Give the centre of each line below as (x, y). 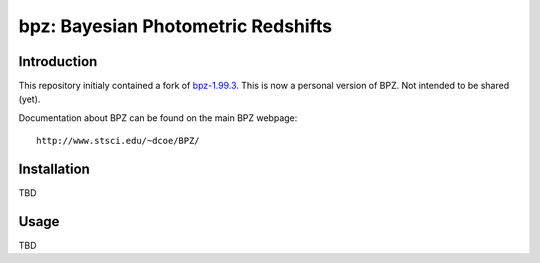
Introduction (58, 61)
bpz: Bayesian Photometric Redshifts (175, 26)
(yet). (29, 99)
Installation (54, 169)
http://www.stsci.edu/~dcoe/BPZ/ (118, 141)
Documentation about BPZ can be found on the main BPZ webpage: (158, 117)
